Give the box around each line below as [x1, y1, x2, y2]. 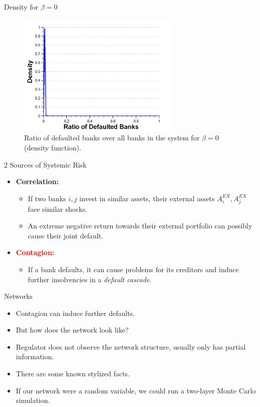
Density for [4, 2, 38, 12]
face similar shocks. [28, 203, 88, 214]
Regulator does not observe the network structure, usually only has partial [16, 341, 246, 352]
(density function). [24, 142, 81, 153]
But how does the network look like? [16, 324, 129, 335]
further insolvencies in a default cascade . [28, 274, 152, 284]
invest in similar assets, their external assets [79, 193, 215, 203]
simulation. [16, 395, 50, 405]
